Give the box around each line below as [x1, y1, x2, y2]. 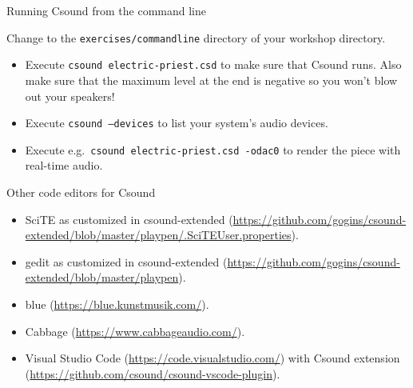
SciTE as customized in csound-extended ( [25, 210, 233, 227]
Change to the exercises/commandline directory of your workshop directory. [6, 29, 386, 46]
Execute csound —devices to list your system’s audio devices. [25, 114, 328, 131]
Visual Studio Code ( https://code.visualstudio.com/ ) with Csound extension [25, 350, 400, 366]
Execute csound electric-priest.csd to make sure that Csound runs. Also [25, 56, 402, 73]
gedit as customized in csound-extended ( [25, 253, 228, 270]
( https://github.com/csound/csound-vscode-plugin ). [25, 365, 280, 382]
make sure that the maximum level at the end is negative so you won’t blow [25, 71, 398, 88]
